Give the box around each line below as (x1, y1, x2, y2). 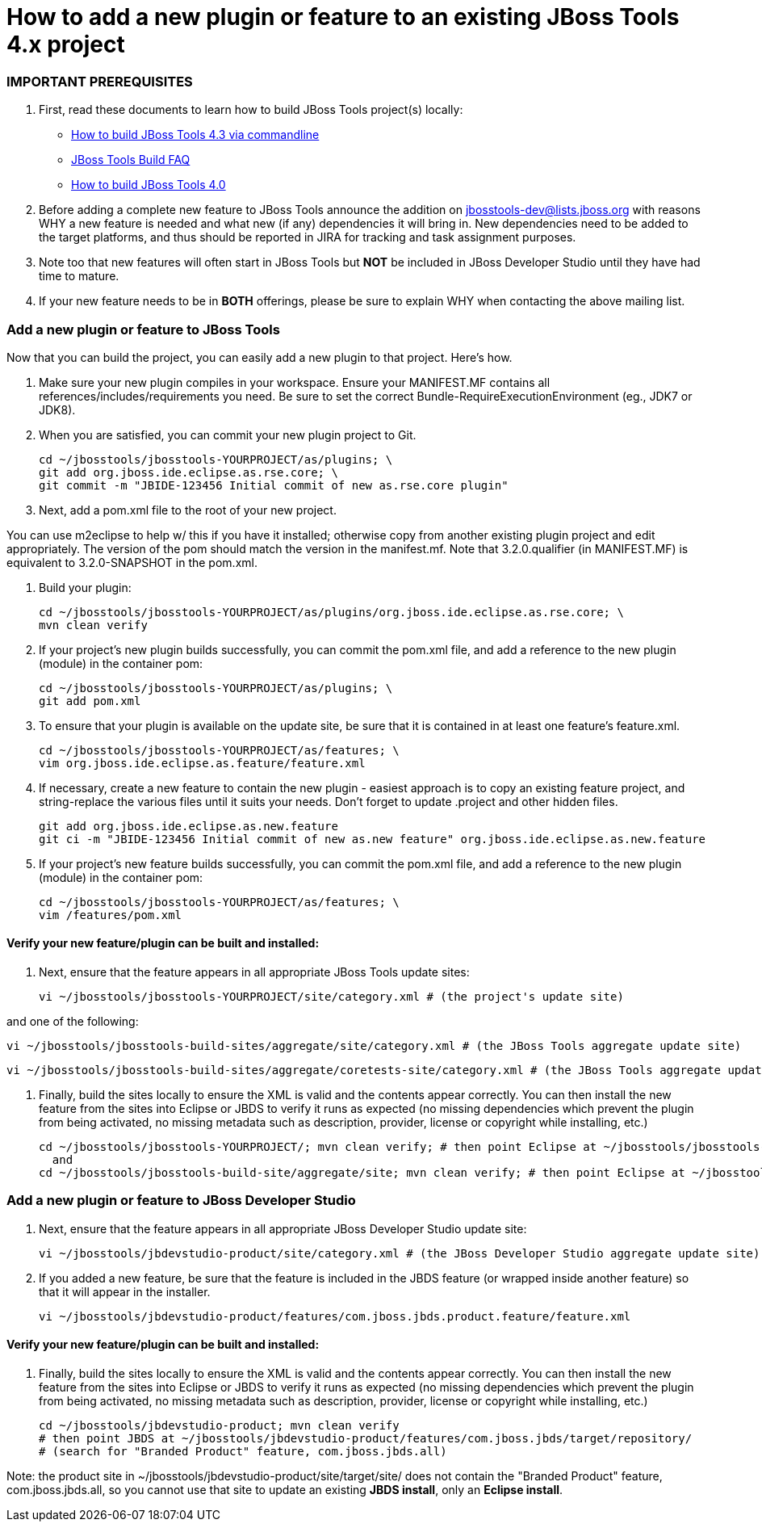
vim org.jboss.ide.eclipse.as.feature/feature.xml (39, 756, 366, 770)
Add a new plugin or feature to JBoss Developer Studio (6, 1192, 356, 1209)
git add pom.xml (39, 694, 141, 707)
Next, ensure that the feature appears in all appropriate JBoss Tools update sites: (39, 965, 470, 980)
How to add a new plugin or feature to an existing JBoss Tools (6, 3, 680, 31)
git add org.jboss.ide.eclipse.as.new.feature (39, 819, 338, 833)
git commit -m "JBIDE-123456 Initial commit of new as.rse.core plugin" (39, 478, 509, 492)
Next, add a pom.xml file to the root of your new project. (39, 502, 337, 517)
